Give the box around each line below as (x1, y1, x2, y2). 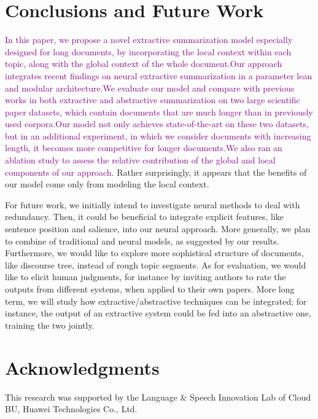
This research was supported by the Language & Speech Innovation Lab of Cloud (5, 390, 311, 403)
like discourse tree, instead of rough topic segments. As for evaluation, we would (5, 258, 306, 271)
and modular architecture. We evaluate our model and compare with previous (5, 81, 295, 94)
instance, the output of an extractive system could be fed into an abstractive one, (5, 307, 311, 319)
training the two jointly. (5, 318, 95, 331)
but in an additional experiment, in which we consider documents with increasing (5, 129, 311, 142)
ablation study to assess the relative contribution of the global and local (5, 154, 276, 166)
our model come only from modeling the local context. (5, 178, 209, 190)
